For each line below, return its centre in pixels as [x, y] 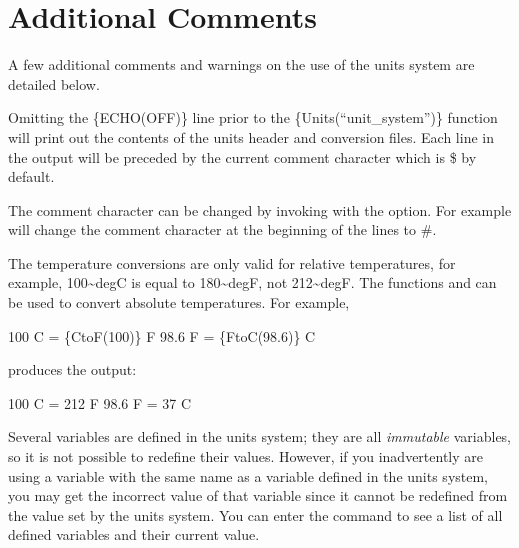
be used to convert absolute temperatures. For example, [179, 302]
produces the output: [72, 369]
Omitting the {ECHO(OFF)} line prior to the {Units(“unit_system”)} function [253, 117]
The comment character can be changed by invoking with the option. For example [260, 209]
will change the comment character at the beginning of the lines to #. [222, 229]
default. [31, 176]
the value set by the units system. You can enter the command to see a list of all [255, 514]
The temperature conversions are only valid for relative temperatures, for [232, 262]
